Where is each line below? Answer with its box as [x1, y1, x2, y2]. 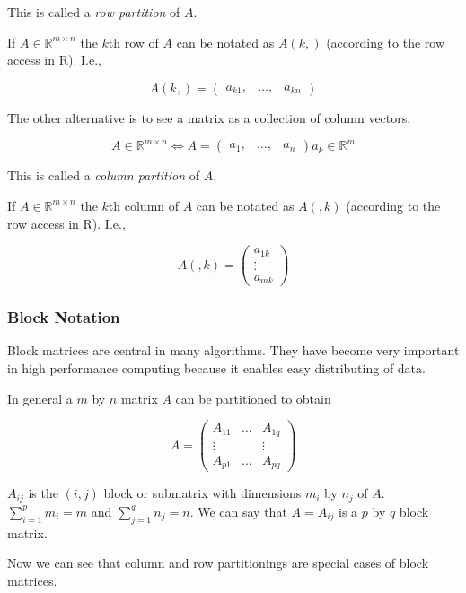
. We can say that [189, 501, 287, 520]
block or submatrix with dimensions [103, 484, 302, 502]
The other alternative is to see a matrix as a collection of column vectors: [7, 108, 411, 126]
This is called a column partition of [7, 166, 200, 185]
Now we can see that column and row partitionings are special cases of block [7, 554, 429, 572]
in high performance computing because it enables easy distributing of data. [7, 359, 426, 378]
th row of [108, 32, 159, 51]
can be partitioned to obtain [175, 388, 331, 407]
